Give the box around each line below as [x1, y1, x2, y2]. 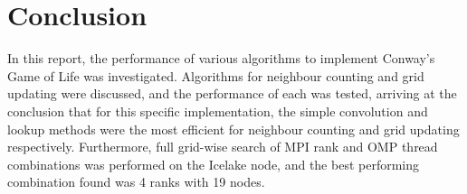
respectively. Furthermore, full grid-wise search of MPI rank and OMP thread [7, 137, 438, 156]
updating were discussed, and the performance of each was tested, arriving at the [7, 84, 457, 103]
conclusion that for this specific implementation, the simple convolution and [7, 101, 428, 120]
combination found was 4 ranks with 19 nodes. [7, 172, 265, 191]
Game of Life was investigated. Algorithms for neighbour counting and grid [7, 66, 424, 85]
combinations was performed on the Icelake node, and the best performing [7, 154, 419, 173]
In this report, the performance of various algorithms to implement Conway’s [7, 49, 435, 68]
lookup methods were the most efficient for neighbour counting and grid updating [7, 119, 460, 138]
